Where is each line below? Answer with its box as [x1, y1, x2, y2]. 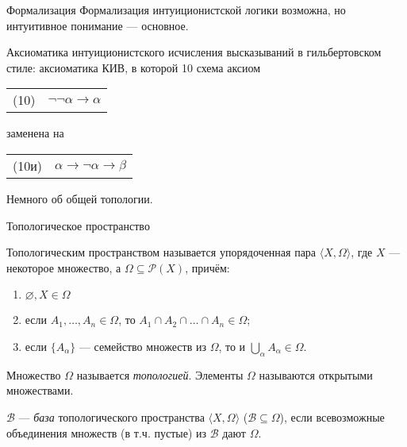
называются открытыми [259, 366, 373, 383]
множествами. [6, 382, 74, 399]
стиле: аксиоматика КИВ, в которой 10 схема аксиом [6, 59, 261, 75]
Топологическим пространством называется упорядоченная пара [6, 244, 317, 260]
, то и [218, 337, 246, 354]
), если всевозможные [279, 408, 385, 425]
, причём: [185, 259, 230, 276]
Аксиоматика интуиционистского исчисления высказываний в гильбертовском [6, 44, 382, 60]
